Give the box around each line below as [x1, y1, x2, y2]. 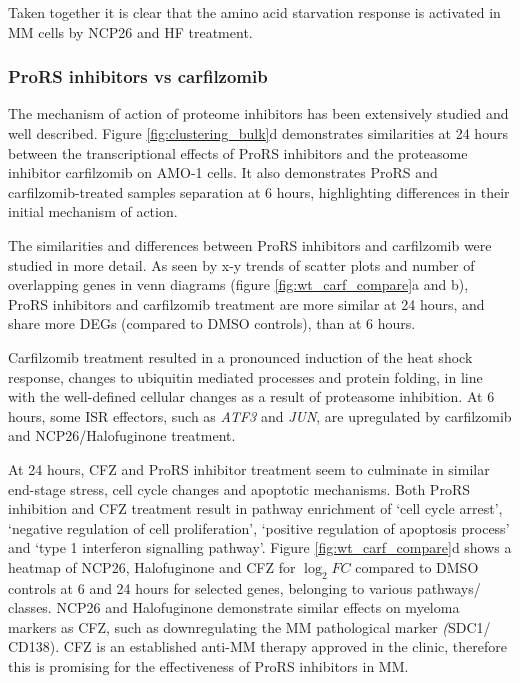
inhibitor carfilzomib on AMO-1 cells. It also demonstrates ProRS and [8, 162, 438, 183]
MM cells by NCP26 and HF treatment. [8, 21, 253, 42]
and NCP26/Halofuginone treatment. [8, 425, 236, 446]
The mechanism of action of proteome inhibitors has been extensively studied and [8, 103, 509, 124]
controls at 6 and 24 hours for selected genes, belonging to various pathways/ [8, 577, 481, 598]
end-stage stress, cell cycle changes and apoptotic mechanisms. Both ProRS [8, 478, 470, 499]
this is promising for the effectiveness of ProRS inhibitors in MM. [8, 656, 409, 677]
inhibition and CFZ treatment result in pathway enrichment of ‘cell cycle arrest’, [8, 498, 503, 519]
